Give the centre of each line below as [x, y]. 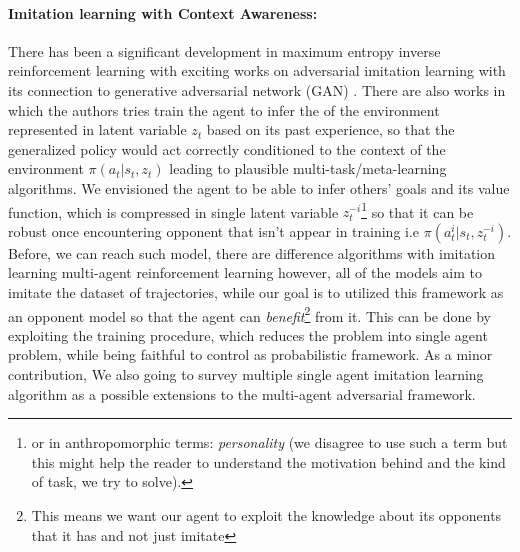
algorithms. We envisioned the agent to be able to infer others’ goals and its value [259, 187]
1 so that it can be [417, 210]
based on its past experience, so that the [330, 129]
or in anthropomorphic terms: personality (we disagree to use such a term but [269, 442]
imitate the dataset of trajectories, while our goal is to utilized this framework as [256, 291]
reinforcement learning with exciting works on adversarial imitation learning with [257, 70]
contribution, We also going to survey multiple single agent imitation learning [246, 374]
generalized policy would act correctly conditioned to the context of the [227, 148]
